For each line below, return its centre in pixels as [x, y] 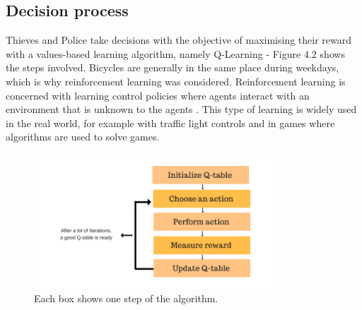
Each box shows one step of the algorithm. [126, 298]
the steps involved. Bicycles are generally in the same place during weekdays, [173, 67]
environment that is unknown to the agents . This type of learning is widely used [181, 109]
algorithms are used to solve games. [83, 137]
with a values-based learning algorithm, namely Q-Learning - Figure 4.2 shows [175, 53]
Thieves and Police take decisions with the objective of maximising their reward [179, 40]
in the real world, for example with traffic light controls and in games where [170, 123]
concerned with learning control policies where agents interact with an [158, 95]
